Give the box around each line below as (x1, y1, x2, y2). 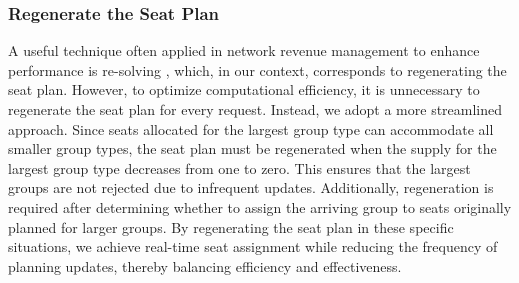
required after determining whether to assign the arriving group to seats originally (8, 196, 512, 217)
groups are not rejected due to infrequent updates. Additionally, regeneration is (8, 177, 494, 198)
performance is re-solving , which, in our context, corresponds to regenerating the (8, 59, 507, 80)
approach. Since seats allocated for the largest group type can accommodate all (8, 118, 494, 139)
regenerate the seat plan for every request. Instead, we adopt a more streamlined (8, 99, 503, 119)
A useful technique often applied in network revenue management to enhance (8, 40, 480, 61)
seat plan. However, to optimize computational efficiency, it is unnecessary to (8, 79, 480, 100)
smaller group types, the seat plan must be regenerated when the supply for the (8, 138, 497, 159)
